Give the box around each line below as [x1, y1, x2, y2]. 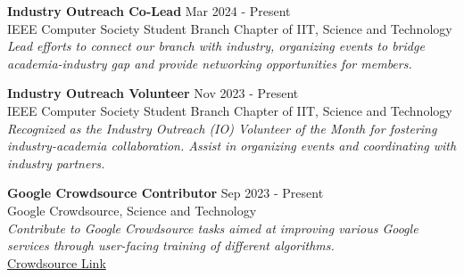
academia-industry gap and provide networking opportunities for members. [7, 53, 412, 72]
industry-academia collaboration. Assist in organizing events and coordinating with [7, 136, 457, 155]
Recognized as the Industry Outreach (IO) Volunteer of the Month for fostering [7, 118, 437, 137]
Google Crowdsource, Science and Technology [7, 200, 257, 219]
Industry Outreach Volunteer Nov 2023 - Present [7, 84, 299, 102]
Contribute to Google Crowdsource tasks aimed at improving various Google [7, 218, 418, 237]
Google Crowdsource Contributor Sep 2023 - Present [7, 183, 324, 202]
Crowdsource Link [7, 253, 106, 272]
